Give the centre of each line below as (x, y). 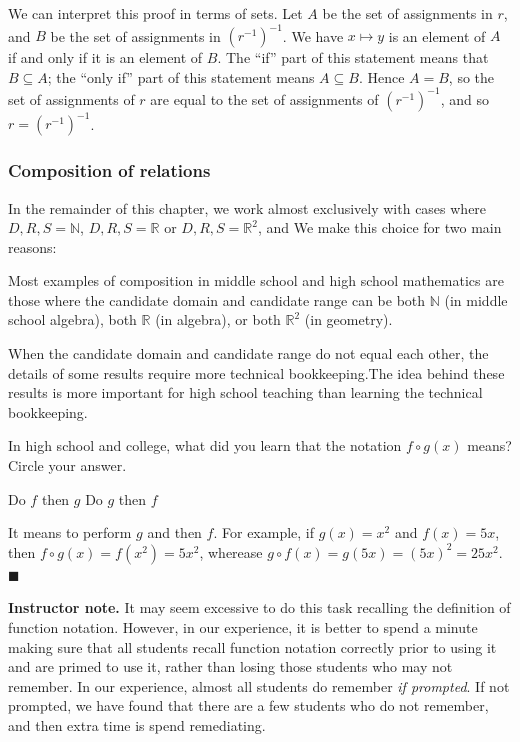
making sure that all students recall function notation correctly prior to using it (252, 646)
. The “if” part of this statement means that (353, 57)
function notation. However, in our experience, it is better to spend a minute (243, 627)
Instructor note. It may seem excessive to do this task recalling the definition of (259, 607)
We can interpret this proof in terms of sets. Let (155, 13)
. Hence (381, 76)
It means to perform (70, 532)
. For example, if (264, 532)
